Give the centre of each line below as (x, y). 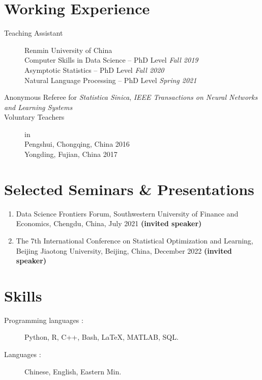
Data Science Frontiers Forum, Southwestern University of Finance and (127, 213)
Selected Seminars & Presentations (129, 189)
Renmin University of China (68, 50)
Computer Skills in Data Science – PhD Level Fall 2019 (111, 60)
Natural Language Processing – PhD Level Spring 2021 (111, 80)
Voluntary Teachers (34, 117)
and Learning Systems (38, 107)
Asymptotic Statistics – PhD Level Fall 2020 (94, 70)
